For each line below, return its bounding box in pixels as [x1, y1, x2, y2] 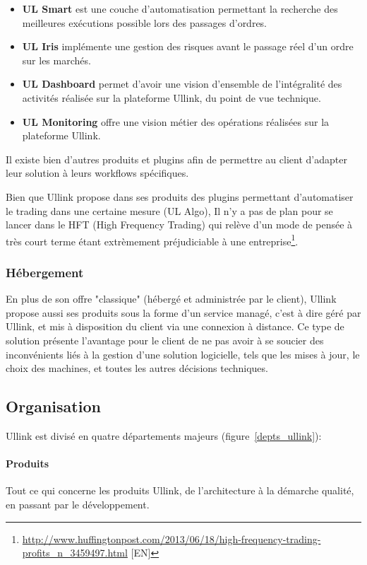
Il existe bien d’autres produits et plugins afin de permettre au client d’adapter [6, 151, 347, 166]
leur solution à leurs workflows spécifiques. [6, 165, 189, 180]
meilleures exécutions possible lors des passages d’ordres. [22, 15, 267, 30]
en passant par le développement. [6, 496, 150, 511]
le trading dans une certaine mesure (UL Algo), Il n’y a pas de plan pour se [6, 203, 333, 218]
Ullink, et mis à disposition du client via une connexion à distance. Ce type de [6, 319, 344, 334]
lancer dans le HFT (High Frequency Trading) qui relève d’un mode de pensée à [6, 217, 353, 232]
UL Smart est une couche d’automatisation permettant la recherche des [22, 1, 338, 16]
